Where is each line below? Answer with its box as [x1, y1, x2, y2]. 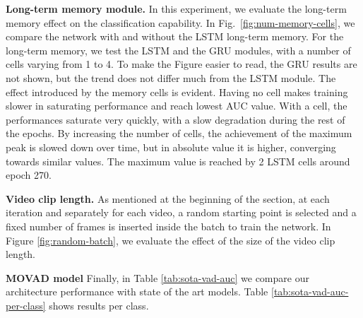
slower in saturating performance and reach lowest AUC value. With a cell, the [6, 98, 347, 113]
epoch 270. [6, 167, 52, 182]
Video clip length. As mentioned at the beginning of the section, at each [6, 191, 330, 206]
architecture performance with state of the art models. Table [6, 284, 268, 299]
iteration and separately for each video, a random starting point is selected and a [6, 205, 357, 220]
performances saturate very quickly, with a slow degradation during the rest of [6, 112, 345, 126]
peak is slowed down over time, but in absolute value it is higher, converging [6, 139, 336, 154]
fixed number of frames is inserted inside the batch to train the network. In [6, 218, 331, 233]
